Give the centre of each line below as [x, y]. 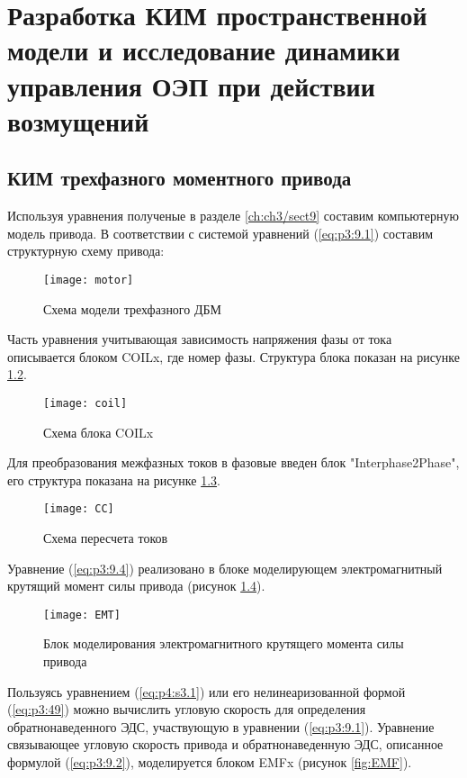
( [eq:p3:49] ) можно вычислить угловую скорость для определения [187, 709]
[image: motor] [89, 280]
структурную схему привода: [86, 251]
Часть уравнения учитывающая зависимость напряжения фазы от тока [200, 339]
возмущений [78, 120]
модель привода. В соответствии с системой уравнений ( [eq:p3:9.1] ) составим [220, 233]
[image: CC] [79, 509]
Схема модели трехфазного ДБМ [132, 308]
